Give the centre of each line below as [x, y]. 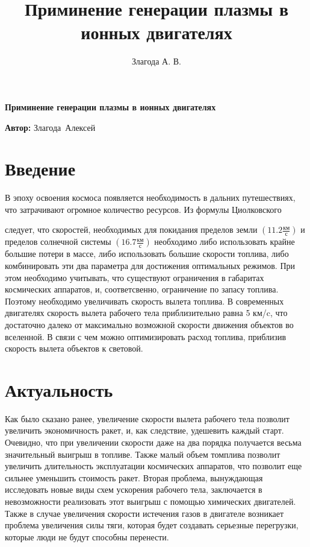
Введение [40, 169]
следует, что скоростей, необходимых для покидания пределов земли [131, 229]
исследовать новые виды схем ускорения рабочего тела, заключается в [134, 489]
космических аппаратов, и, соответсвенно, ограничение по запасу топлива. [142, 289]
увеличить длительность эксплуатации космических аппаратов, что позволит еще [153, 466]
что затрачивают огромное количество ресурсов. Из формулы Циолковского [143, 209]
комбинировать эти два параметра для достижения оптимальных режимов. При [150, 265]
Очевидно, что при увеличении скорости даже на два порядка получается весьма [153, 442]
